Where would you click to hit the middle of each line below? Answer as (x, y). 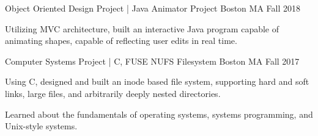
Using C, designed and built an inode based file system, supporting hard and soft (157, 81)
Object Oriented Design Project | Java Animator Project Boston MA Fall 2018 (153, 8)
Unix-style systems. (41, 126)
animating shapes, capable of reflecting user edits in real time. (121, 41)
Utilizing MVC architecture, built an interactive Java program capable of (142, 28)
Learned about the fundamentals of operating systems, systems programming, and (159, 114)
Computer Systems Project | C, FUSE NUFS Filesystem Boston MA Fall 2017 (152, 61)
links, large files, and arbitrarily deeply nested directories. (113, 93)
